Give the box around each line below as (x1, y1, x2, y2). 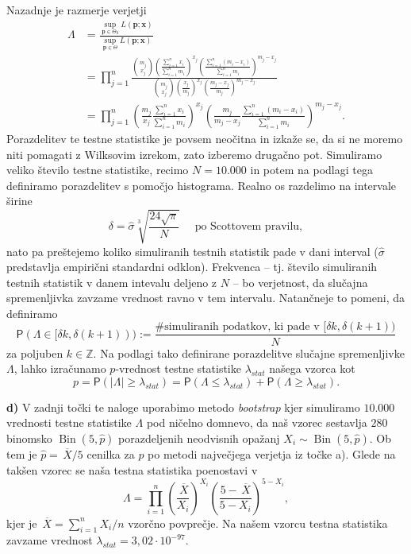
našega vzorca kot (269, 360, 355, 377)
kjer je (6, 514, 37, 531)
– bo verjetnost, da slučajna (232, 273, 368, 290)
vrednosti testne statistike (6, 414, 132, 431)
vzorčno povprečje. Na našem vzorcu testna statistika (128, 514, 388, 531)
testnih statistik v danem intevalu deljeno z (6, 273, 217, 290)
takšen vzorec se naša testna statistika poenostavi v (6, 461, 258, 478)
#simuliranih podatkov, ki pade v (155, 321, 320, 333)
